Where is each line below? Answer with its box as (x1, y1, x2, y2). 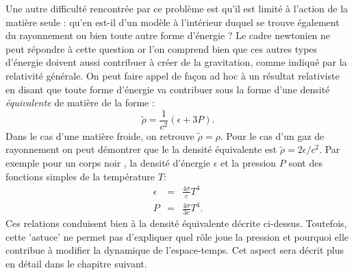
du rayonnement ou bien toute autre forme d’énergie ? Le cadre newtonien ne (5, 28, 331, 43)
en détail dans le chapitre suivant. (5, 256, 147, 270)
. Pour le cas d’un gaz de (220, 128, 325, 143)
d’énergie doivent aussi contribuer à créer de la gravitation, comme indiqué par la (5, 55, 347, 69)
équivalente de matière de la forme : (5, 95, 155, 110)
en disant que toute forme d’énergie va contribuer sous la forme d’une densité (5, 82, 330, 96)
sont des (288, 156, 323, 169)
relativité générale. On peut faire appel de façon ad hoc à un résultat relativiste (5, 68, 340, 82)
